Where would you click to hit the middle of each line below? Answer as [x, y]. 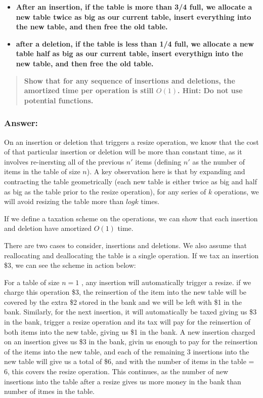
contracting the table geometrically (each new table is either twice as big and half [130, 181]
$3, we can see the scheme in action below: [70, 265]
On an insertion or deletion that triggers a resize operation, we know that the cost [131, 142]
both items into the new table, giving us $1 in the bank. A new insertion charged [130, 331]
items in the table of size [42, 171]
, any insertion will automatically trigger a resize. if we [166, 282]
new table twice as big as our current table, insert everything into [134, 16]
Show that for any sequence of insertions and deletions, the [129, 80]
